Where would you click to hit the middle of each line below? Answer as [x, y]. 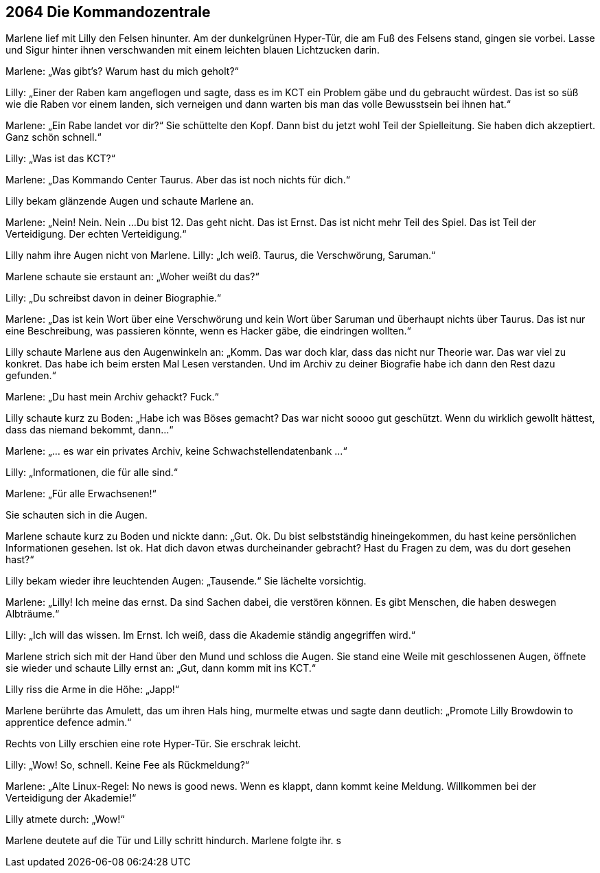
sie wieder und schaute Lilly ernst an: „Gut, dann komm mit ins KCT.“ [161, 668]
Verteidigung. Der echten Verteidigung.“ [96, 234]
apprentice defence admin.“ [69, 723]
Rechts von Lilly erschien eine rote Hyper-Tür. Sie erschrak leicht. [153, 744]
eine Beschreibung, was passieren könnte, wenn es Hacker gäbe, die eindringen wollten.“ [208, 331]
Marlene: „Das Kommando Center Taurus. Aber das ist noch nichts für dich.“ [178, 180]
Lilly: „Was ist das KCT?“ [60, 159]
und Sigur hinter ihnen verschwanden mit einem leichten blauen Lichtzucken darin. [193, 50]
